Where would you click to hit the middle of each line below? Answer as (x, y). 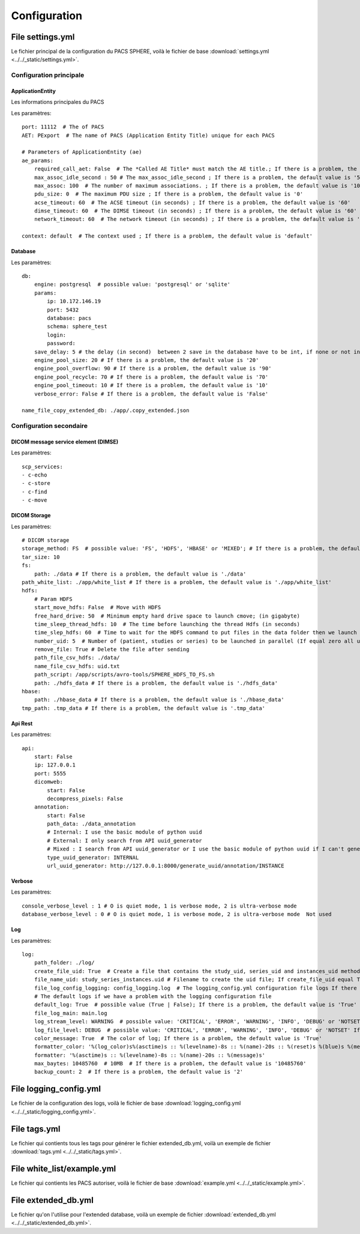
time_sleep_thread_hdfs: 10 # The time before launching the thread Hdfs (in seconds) (167, 624)
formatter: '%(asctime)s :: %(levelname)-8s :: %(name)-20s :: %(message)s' (150, 1055)
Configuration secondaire (49, 426)
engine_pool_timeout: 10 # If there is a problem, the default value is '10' (151, 385)
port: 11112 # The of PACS (63, 127)
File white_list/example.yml (64, 1168)
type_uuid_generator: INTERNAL (93, 857)
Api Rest (22, 723)
